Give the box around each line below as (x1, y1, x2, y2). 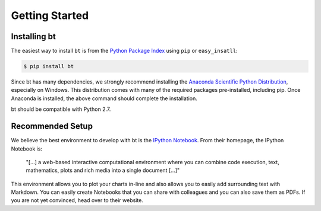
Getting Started (11, 9, 89, 22)
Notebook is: (11, 145, 43, 152)
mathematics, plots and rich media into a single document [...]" (26, 167, 180, 174)
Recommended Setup (11, 122, 93, 132)
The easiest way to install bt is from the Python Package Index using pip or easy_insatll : (11, 47, 238, 55)
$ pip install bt (23, 63, 74, 70)
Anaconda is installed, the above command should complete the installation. (11, 95, 197, 102)
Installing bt (11, 31, 56, 41)
